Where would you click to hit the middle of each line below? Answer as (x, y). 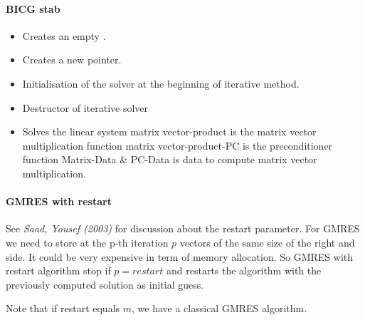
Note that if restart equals (63, 308)
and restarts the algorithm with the (244, 270)
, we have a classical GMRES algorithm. (219, 308)
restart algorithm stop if (58, 270)
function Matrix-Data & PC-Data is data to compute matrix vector (170, 159)
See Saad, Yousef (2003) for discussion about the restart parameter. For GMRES (183, 228)
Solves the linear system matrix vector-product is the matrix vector (169, 131)
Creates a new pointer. (72, 60)
